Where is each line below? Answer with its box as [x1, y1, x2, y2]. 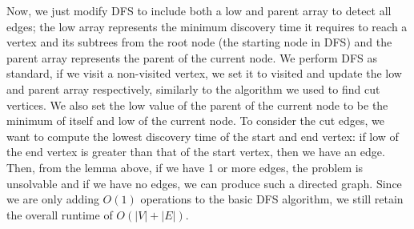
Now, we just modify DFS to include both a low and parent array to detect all [6, 2, 392, 18]
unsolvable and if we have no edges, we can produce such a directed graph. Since [6, 175, 402, 191]
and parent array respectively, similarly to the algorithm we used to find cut [6, 80, 380, 97]
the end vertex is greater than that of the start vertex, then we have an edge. [6, 143, 385, 160]
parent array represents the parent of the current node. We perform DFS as [6, 49, 378, 66]
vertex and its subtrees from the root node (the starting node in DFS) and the [6, 34, 392, 50]
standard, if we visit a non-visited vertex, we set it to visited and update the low [6, 65, 402, 82]
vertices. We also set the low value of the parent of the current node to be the [6, 96, 388, 113]
